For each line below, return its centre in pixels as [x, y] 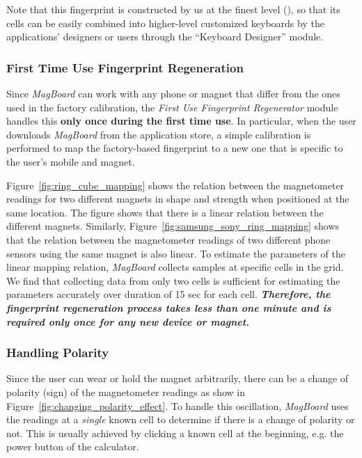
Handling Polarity [58, 353]
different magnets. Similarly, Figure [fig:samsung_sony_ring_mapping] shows [173, 226]
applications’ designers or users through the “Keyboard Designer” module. [165, 37]
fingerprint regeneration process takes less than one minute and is [169, 307]
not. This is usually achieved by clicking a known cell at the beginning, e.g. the [175, 433]
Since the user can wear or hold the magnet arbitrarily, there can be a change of [178, 378]
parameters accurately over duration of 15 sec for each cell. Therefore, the [168, 294]
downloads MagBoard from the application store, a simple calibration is [159, 134]
